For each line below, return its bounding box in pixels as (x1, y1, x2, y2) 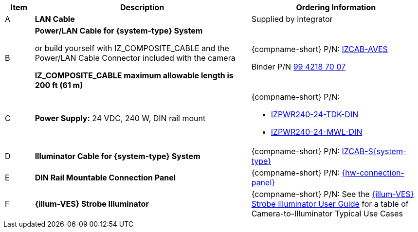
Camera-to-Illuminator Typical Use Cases (251, 209, 403, 218)
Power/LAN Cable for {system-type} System (35, 26, 203, 36)
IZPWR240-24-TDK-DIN (271, 109, 359, 119)
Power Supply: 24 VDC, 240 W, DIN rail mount (35, 113, 206, 123)
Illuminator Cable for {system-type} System (35, 151, 200, 161)
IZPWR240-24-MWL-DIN (271, 127, 363, 137)
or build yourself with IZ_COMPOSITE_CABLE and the (35, 43, 229, 53)
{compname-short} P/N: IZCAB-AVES (251, 44, 388, 54)
